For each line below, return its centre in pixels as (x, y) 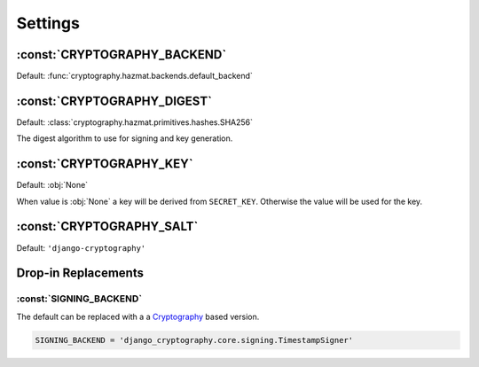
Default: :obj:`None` (52, 185)
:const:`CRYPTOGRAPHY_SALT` (107, 226)
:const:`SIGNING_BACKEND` (79, 299)
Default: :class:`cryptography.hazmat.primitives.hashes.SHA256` (134, 122)
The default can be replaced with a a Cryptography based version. (138, 316)
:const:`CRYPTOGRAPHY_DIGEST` (114, 101)
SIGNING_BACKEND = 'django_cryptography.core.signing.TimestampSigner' (194, 340)
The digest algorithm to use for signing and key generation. (125, 138)
